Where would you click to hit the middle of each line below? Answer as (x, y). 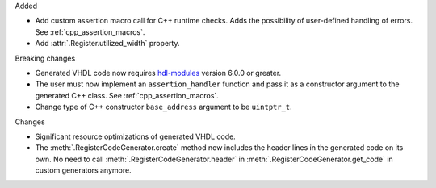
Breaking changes (45, 58)
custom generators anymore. (84, 170)
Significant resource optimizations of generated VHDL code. (135, 136)
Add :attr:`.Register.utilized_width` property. (108, 44)
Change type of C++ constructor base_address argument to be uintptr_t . (163, 107)
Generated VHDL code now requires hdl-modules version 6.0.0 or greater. (158, 73)
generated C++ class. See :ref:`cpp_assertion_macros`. (127, 95)
